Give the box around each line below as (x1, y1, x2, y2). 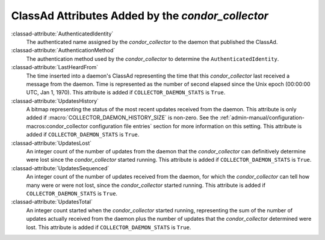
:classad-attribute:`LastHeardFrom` (11, 64, 99, 71)
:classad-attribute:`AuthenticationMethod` (11, 47, 116, 54)
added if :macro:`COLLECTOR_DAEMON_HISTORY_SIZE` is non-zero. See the (26, 114, 219, 122)
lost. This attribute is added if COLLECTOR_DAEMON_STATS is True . (26, 223, 191, 231)
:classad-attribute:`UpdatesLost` (11, 139, 91, 147)
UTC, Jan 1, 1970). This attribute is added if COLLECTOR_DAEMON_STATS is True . (26, 89, 226, 96)
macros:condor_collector (26, 122, 88, 129)
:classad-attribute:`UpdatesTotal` (11, 198, 93, 206)
